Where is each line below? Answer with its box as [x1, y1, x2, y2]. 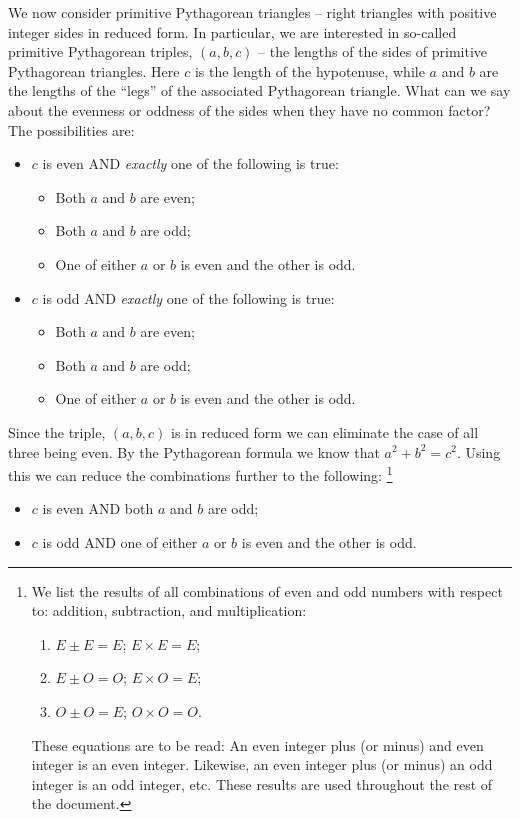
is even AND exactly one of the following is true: [42, 153, 339, 174]
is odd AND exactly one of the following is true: [42, 287, 335, 308]
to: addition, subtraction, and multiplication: [31, 600, 307, 621]
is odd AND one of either [42, 531, 198, 552]
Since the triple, [8, 421, 106, 442]
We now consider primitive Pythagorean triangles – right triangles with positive [8, 2, 497, 22]
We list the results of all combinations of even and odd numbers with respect [31, 580, 503, 601]
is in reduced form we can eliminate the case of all [171, 421, 479, 442]
